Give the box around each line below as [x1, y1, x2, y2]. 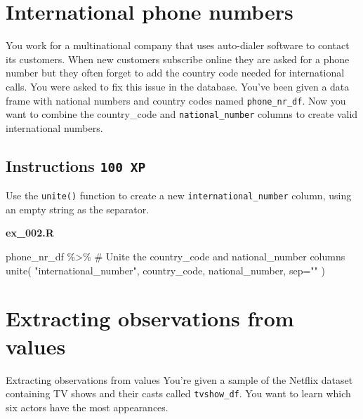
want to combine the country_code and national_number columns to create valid [6, 107, 358, 121]
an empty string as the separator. [6, 201, 150, 216]
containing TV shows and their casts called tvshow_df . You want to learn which [6, 386, 351, 401]
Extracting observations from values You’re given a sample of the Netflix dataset [6, 372, 353, 387]
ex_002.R [6, 225, 54, 240]
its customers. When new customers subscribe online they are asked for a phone [6, 51, 350, 66]
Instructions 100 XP [6, 154, 146, 176]
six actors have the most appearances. [6, 399, 169, 414]
